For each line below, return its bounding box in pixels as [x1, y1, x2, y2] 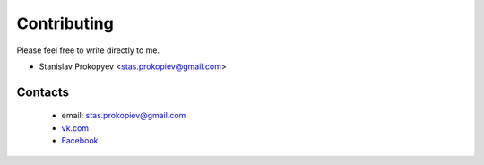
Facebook [61, 135, 99, 146]
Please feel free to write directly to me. [16, 45, 160, 56]
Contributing [16, 13, 114, 33]
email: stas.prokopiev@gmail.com [61, 110, 186, 121]
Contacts [16, 84, 70, 100]
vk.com [61, 122, 90, 134]
